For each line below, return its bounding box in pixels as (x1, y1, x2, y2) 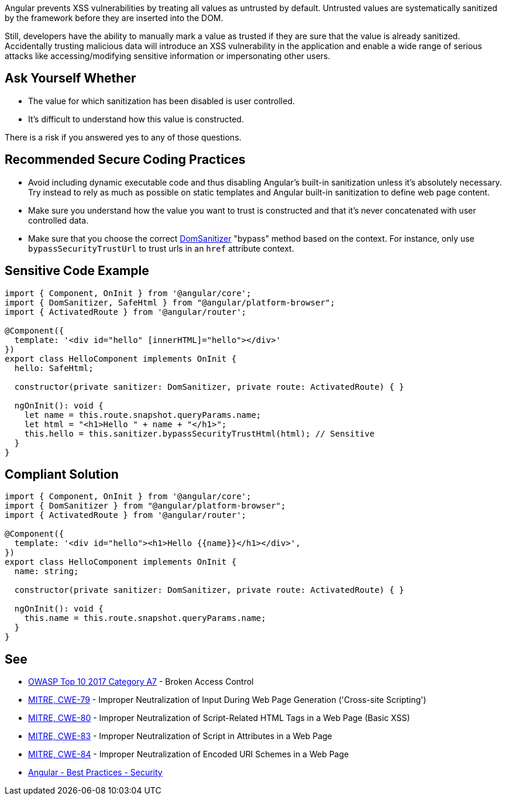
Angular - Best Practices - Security (28, 767, 163, 778)
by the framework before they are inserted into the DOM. (5, 13, 223, 23)
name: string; (14, 566, 79, 576)
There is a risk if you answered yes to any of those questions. (5, 132, 242, 142)
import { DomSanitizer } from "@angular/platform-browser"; (5, 501, 286, 511)
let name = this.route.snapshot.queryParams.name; (24, 410, 261, 420)
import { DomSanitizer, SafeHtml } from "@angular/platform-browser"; (5, 297, 335, 307)
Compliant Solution (5, 466, 119, 482)
